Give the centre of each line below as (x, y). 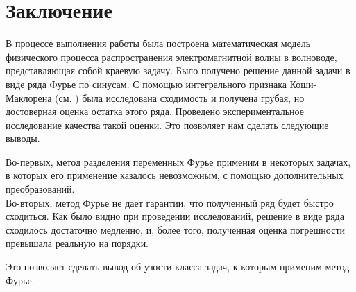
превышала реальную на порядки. (77, 243)
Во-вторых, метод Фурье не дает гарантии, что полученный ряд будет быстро (170, 202)
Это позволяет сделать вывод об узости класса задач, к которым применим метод (178, 267)
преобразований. (40, 189)
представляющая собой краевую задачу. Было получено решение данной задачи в (178, 70)
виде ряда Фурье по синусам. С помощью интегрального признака (146, 84)
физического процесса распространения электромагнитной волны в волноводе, (171, 57)
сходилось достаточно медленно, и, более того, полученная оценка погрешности (175, 229)
